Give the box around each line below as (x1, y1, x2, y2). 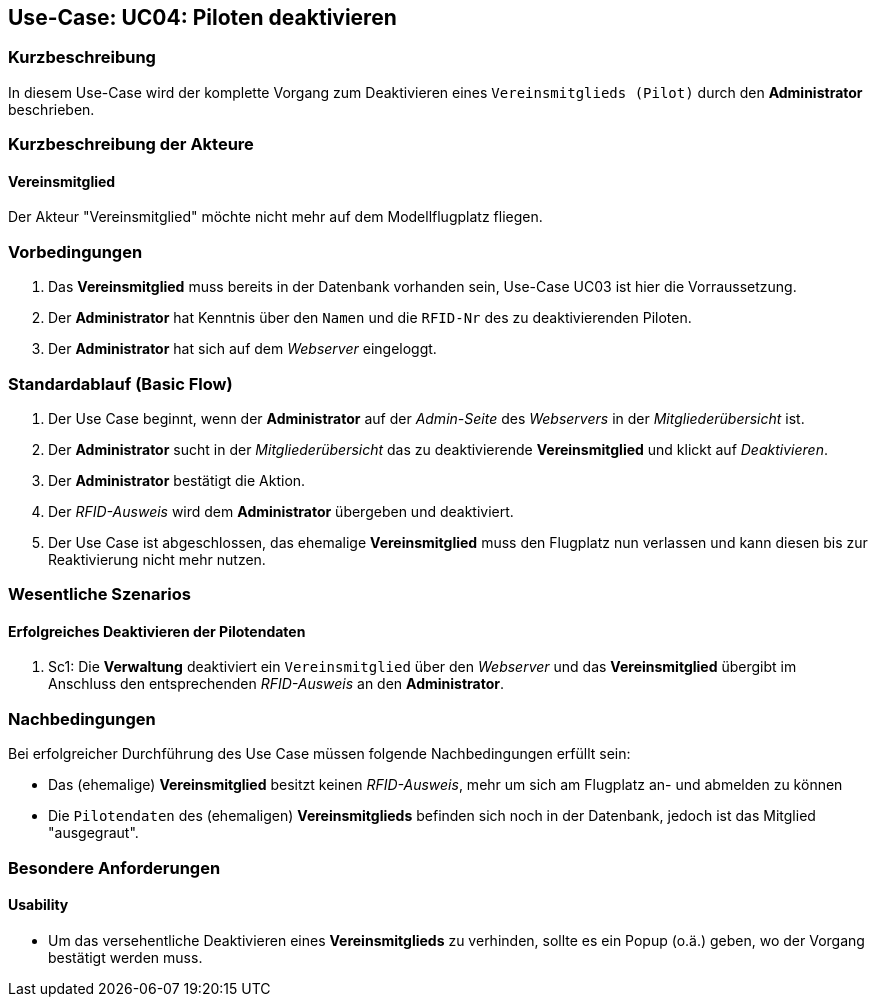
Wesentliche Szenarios (8, 584, 191, 605)
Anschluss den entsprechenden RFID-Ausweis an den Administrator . (48, 675, 505, 693)
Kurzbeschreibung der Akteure (8, 134, 254, 155)
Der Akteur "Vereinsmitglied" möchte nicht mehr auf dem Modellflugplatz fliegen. (8, 208, 543, 226)
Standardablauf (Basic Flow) (8, 373, 233, 394)
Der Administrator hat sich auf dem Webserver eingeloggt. (48, 340, 437, 358)
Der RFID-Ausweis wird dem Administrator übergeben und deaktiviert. (48, 502, 514, 520)
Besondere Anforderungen (8, 857, 221, 878)
